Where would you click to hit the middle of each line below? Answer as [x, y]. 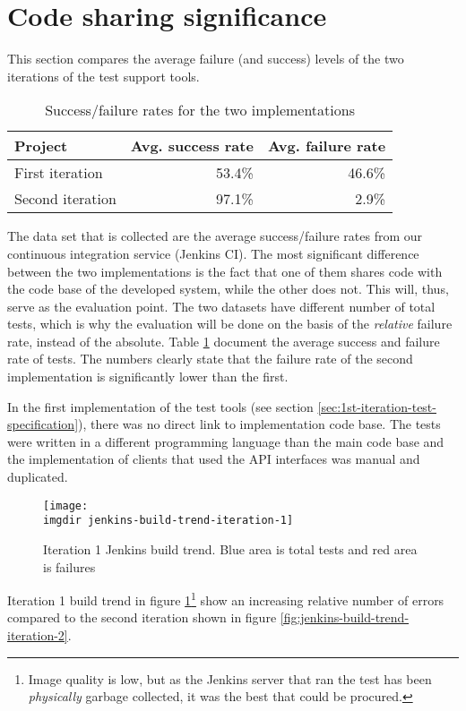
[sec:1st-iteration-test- [377, 406]
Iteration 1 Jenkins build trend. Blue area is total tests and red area [230, 548]
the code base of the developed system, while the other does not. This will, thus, [228, 289]
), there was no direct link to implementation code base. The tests [259, 424]
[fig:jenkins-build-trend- [345, 617]
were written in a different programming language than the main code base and [226, 441]
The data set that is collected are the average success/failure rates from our [215, 236]
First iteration [59, 173]
